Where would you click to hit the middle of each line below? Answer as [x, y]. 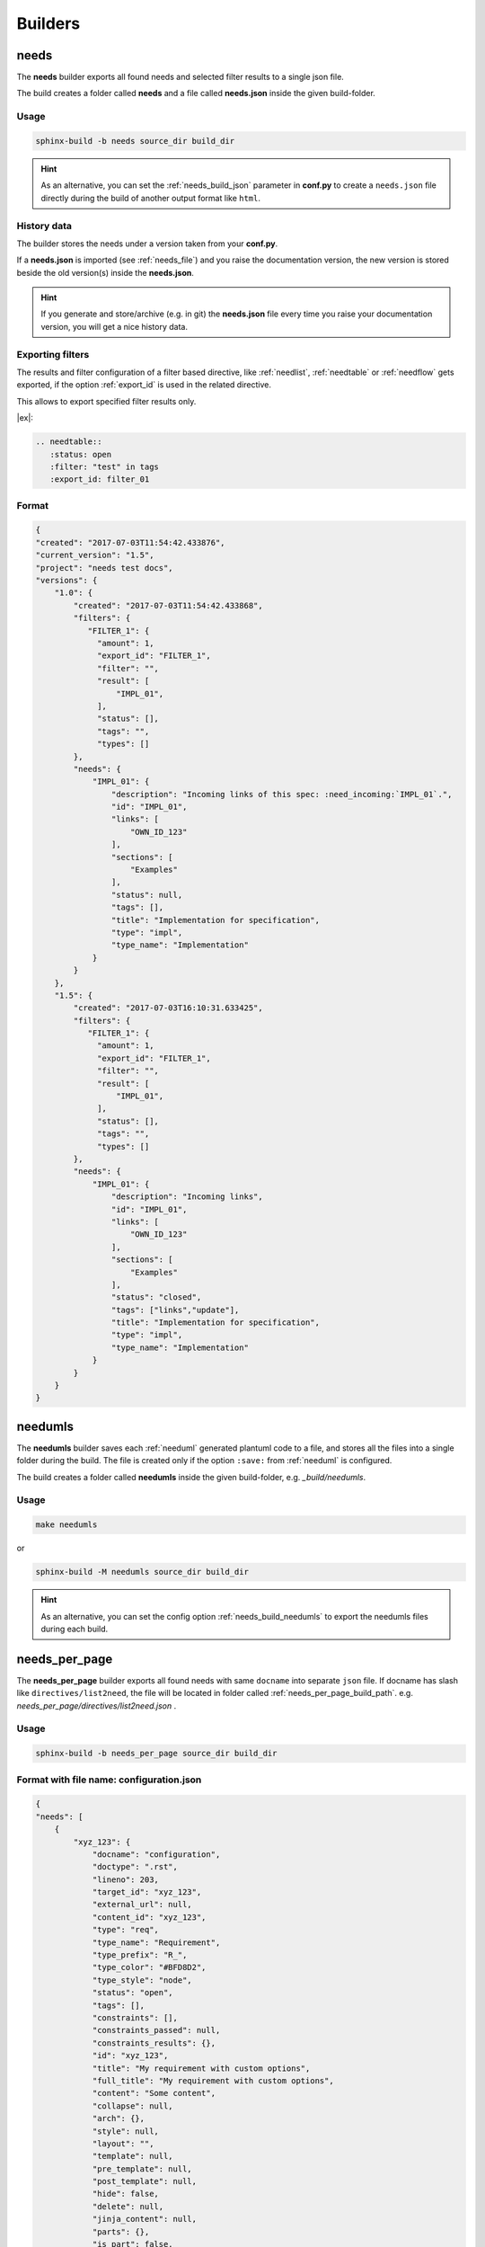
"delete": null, [128, 2206]
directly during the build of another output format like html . [150, 198]
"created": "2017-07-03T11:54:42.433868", [168, 605]
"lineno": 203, [125, 1879]
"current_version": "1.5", [95, 555]
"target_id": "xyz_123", [147, 1892]
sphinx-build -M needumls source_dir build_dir [142, 1572]
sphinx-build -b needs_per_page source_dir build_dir [156, 1754]
